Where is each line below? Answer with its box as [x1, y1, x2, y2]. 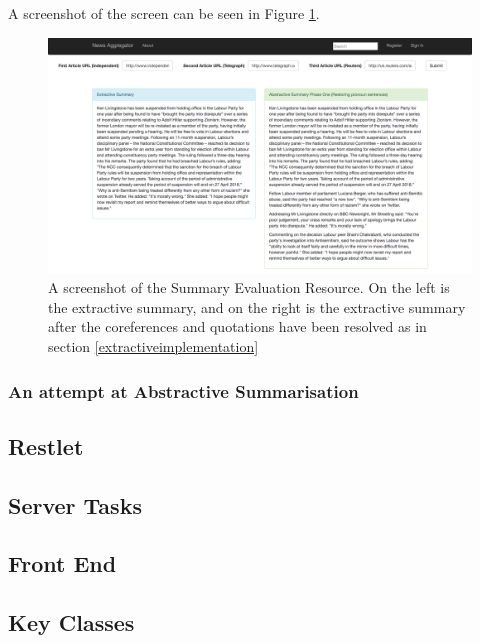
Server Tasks [8, 489, 142, 520]
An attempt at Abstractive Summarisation [8, 378, 359, 403]
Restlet [8, 430, 84, 461]
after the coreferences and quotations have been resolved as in [48, 316, 427, 337]
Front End [8, 548, 117, 579]
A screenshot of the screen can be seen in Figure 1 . [8, 3, 320, 23]
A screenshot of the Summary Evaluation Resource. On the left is [48, 277, 450, 298]
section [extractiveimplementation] [48, 335, 259, 356]
